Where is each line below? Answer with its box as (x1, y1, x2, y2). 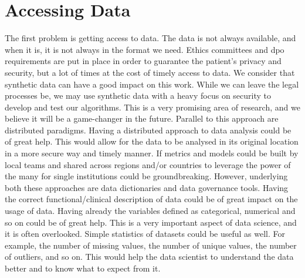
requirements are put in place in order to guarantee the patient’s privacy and (5, 55, 282, 67)
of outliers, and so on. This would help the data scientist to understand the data (5, 250, 294, 263)
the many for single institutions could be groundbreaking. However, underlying (5, 170, 288, 182)
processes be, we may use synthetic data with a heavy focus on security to (5, 89, 271, 102)
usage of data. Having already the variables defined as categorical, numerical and (5, 205, 296, 217)
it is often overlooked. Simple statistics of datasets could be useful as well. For (5, 227, 286, 240)
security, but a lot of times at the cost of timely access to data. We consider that (5, 66, 295, 78)
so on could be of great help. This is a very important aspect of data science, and (5, 216, 297, 228)
